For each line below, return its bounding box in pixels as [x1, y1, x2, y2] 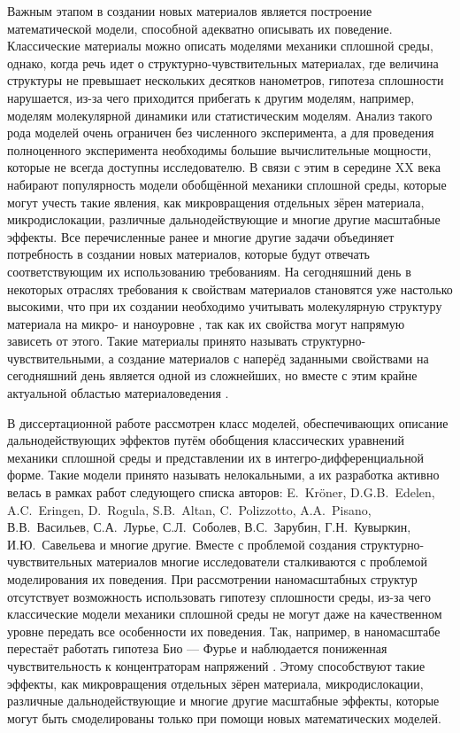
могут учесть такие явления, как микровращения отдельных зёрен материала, [7, 192, 425, 211]
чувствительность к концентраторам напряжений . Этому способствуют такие [7, 656, 425, 675]
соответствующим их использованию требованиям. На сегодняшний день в [7, 261, 411, 280]
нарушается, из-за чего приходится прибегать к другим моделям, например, [7, 88, 415, 106]
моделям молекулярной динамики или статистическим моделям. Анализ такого [7, 105, 433, 124]
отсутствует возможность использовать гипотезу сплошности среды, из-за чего [7, 587, 432, 605]
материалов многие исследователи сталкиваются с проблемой [96, 552, 427, 571]
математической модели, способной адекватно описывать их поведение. [7, 19, 393, 37]
